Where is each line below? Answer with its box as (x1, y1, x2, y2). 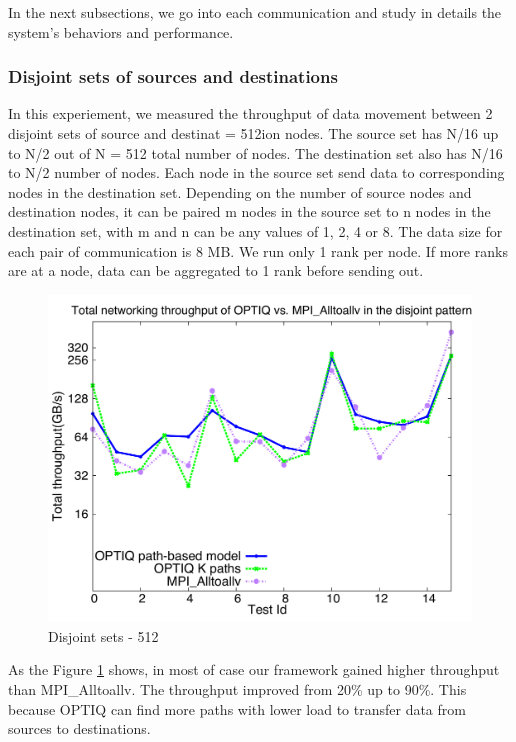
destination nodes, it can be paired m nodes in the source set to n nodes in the (8, 201, 491, 222)
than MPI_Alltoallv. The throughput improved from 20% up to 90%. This (8, 679, 467, 700)
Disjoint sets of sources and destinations (8, 64, 338, 89)
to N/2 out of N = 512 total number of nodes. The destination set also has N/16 (8, 142, 503, 163)
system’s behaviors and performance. (8, 21, 234, 42)
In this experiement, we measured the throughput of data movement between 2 (8, 103, 493, 124)
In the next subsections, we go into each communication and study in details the (8, 2, 502, 22)
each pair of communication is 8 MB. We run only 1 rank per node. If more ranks (8, 240, 508, 261)
